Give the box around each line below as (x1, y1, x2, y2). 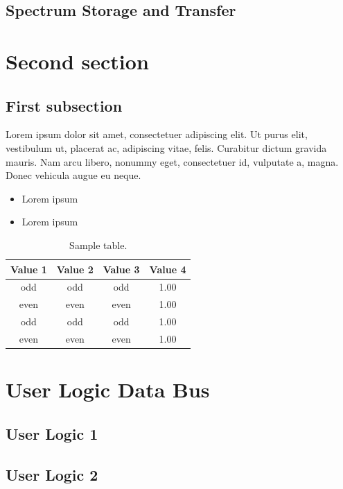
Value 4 (149, 261, 186, 276)
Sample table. (69, 237, 127, 252)
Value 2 (56, 261, 94, 276)
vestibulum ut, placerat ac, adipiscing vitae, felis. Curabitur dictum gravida (6, 140, 327, 155)
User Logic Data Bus (6, 375, 210, 404)
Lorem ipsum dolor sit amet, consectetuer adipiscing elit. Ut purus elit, (6, 127, 308, 141)
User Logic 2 (6, 463, 98, 485)
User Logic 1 (6, 422, 98, 444)
